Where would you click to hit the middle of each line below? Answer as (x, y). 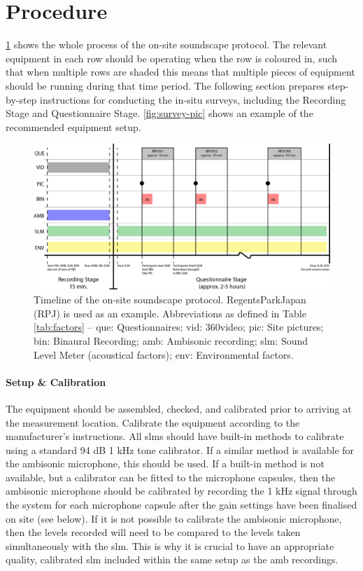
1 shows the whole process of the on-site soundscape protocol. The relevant (166, 44)
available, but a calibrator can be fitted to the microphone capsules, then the (171, 477)
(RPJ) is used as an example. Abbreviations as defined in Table (170, 313)
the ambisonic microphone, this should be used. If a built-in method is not (165, 463)
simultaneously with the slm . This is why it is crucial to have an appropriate (170, 545)
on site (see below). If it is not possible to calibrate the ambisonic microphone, (174, 518)
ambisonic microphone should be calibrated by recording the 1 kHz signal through (181, 491)
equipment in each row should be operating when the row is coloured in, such (172, 58)
